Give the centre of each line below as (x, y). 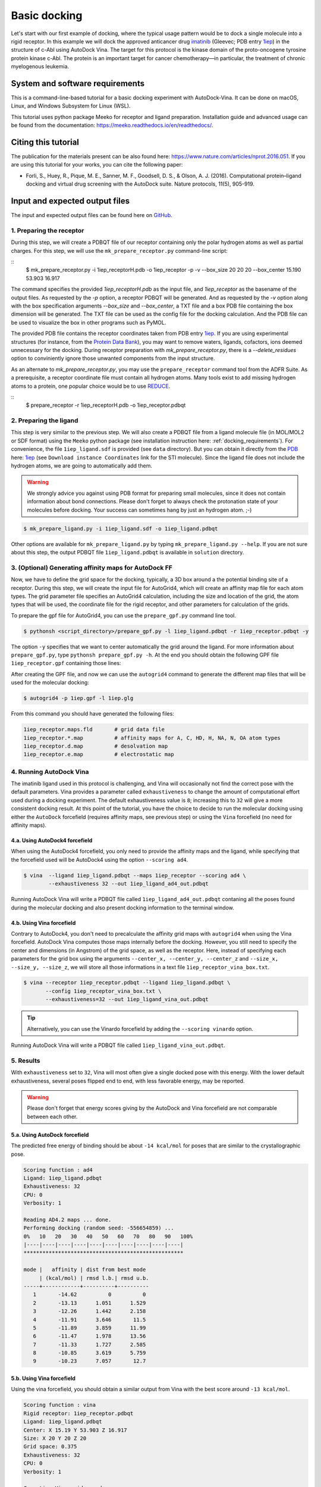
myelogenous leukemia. (40, 67)
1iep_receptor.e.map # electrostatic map (99, 755)
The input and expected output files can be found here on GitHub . (92, 215)
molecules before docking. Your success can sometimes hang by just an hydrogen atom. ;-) (139, 510)
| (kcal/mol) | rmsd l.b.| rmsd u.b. (94, 1278)
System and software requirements (78, 83)
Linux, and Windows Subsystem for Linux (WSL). (71, 106)
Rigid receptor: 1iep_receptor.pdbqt (78, 1413)
